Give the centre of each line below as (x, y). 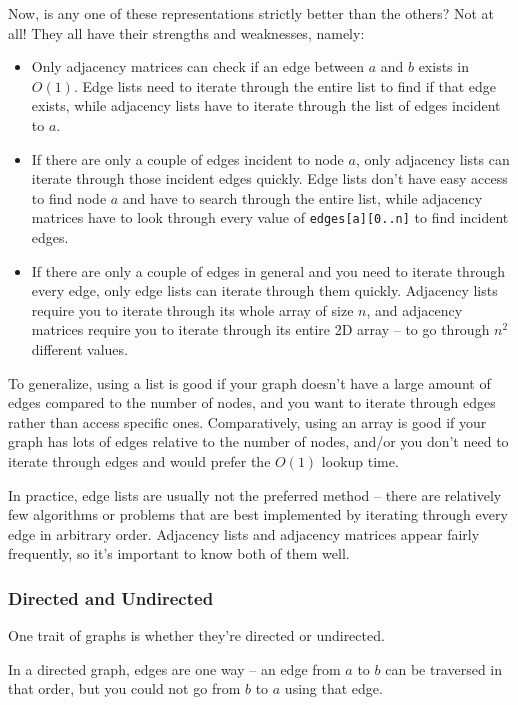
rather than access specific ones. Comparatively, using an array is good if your (247, 421)
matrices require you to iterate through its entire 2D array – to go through (260, 329)
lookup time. (360, 460)
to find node (69, 197)
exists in (443, 66)
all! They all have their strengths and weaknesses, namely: (186, 32)
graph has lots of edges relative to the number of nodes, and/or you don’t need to (258, 441)
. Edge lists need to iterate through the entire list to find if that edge (285, 85)
